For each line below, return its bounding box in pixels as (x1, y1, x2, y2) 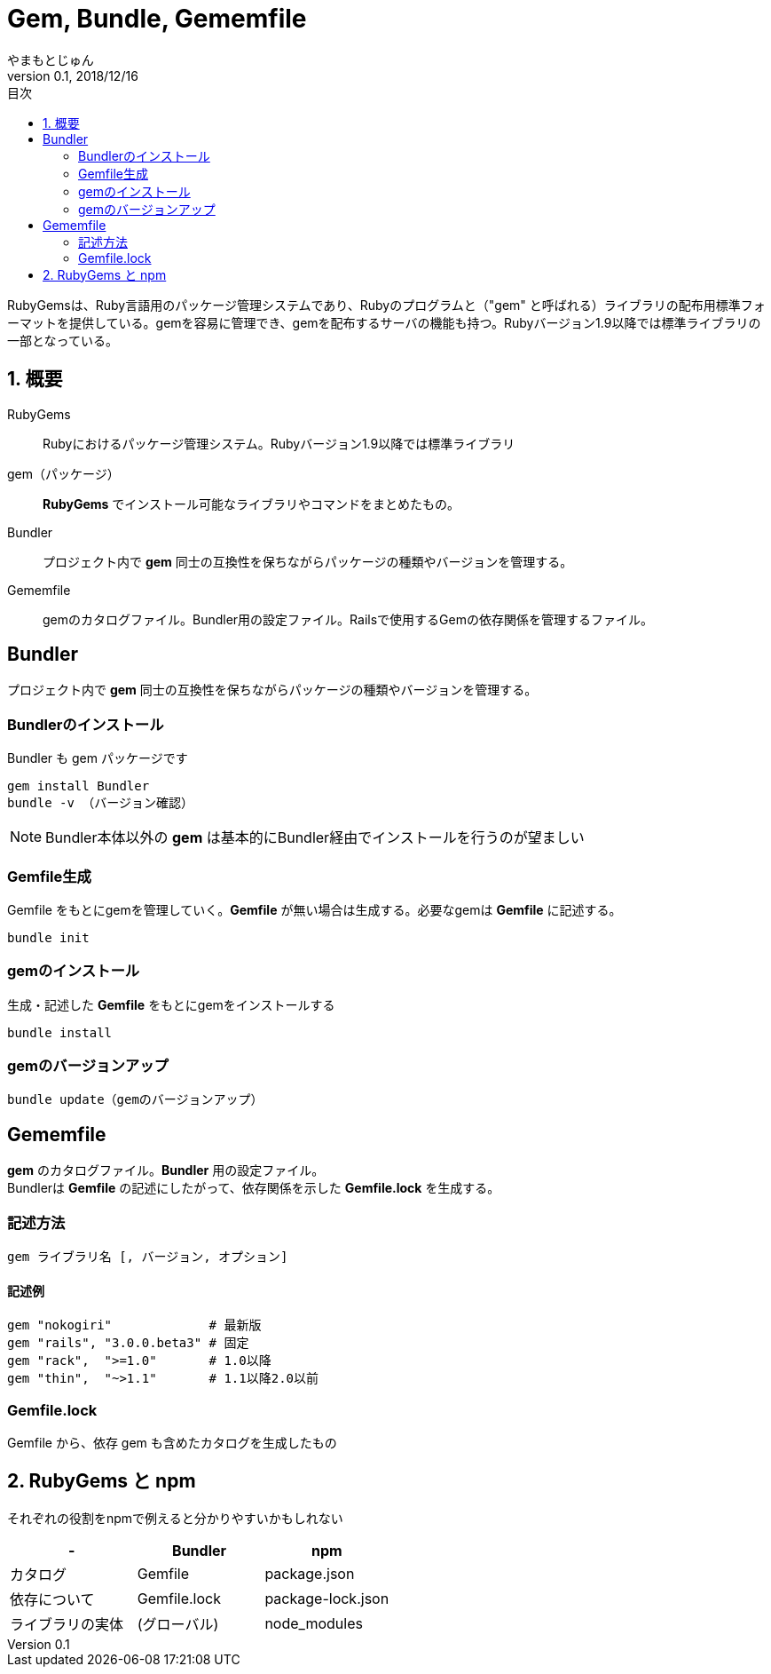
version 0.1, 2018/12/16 (7, 67, 138, 83)
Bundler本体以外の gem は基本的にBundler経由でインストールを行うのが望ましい (45, 829, 585, 847)
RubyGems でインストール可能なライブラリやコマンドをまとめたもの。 (43, 496, 460, 512)
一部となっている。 (7, 332, 118, 348)
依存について (10, 1590, 95, 1608)
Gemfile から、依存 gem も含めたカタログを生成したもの (7, 1435, 337, 1450)
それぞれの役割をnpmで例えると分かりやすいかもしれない (7, 1510, 343, 1526)
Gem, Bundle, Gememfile (7, 4, 307, 34)
